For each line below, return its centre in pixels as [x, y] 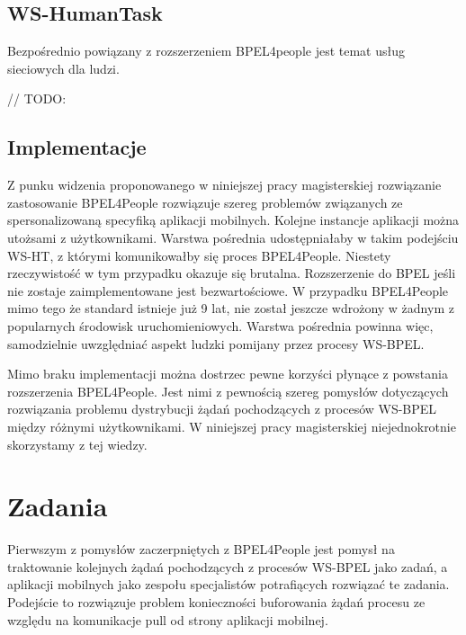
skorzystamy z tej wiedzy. [77, 444]
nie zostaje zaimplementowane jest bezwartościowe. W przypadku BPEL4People [228, 290]
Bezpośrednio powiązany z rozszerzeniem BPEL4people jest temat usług [206, 51]
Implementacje [77, 147]
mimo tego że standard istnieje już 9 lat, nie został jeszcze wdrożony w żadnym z [231, 308]
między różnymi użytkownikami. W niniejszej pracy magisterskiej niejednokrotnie [232, 426]
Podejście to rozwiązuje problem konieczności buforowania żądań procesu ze [216, 602]
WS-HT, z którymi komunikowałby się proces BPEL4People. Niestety [199, 255]
